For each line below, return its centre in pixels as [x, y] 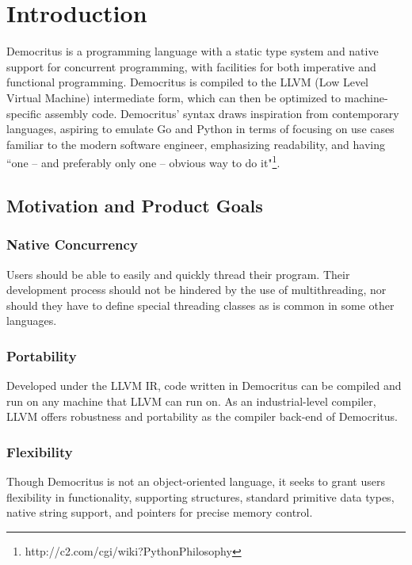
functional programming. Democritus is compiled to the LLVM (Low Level [188, 82]
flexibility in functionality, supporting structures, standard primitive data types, [200, 496]
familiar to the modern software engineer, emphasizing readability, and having [196, 144]
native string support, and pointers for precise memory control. [160, 512]
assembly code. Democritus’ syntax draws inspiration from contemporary [222, 113]
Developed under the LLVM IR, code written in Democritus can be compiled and [204, 386]
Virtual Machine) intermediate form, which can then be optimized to [174, 97]
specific [24, 113]
